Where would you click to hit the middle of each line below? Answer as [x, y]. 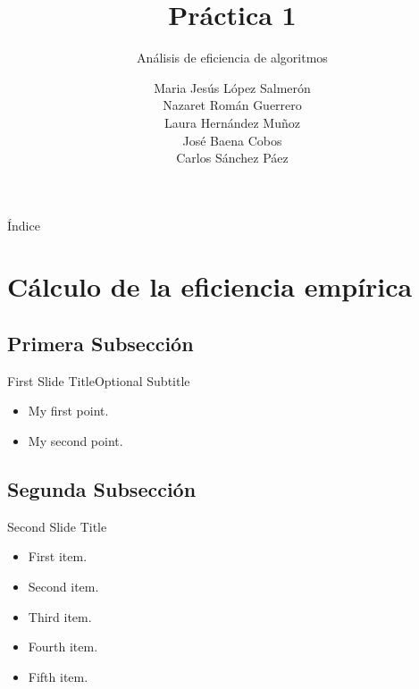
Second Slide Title [57, 526]
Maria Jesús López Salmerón [232, 87]
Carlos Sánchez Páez [232, 158]
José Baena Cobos [232, 140]
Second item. [63, 587]
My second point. [75, 441]
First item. [58, 556]
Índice [24, 225]
